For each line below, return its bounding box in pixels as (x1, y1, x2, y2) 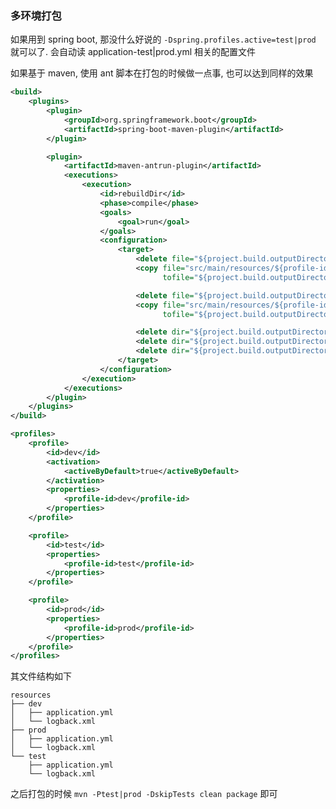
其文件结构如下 (10, 670, 72, 682)
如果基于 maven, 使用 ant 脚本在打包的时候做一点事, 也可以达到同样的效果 (10, 67, 314, 79)
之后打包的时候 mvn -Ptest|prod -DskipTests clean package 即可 (10, 788, 278, 800)
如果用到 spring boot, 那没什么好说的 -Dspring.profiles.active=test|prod (10, 33, 317, 46)
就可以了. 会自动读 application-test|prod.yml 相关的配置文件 (10, 46, 257, 58)
